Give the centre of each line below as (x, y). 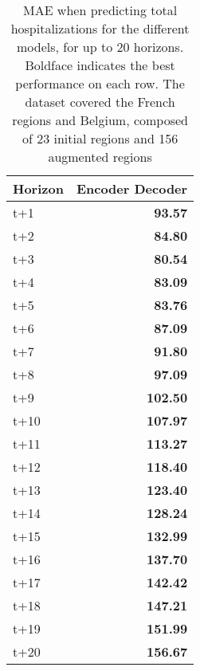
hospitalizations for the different (100, 28)
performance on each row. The (100, 83)
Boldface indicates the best (100, 65)
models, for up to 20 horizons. (100, 47)
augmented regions (100, 157)
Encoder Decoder (132, 188)
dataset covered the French (100, 102)
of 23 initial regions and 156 (100, 138)
